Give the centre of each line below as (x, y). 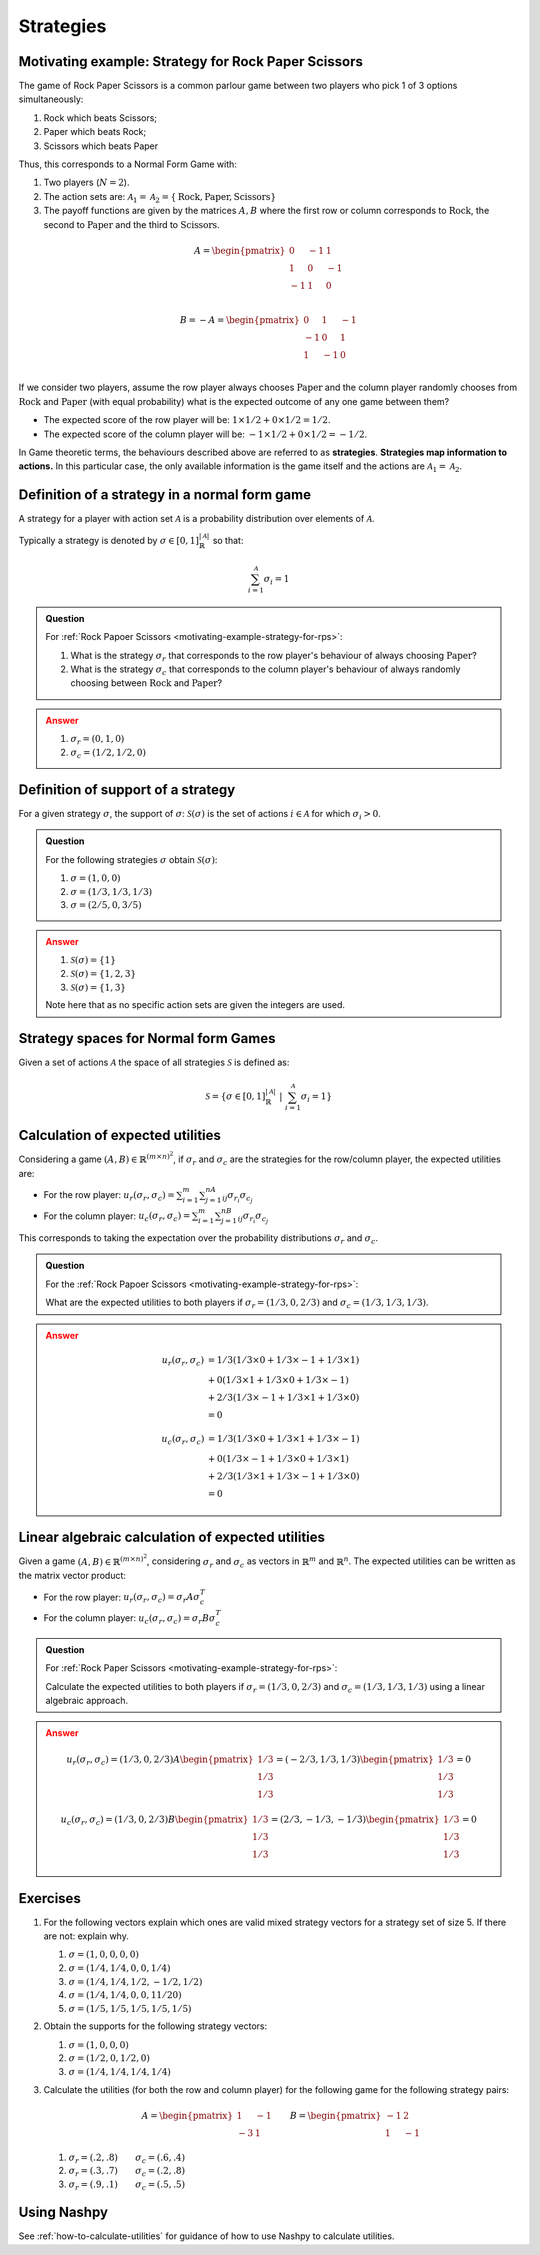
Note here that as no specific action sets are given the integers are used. (195, 1005)
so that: (228, 540)
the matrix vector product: (72, 1576)
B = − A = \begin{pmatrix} (239, 319)
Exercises (50, 1898)
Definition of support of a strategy (127, 789)
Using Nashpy (63, 2212)
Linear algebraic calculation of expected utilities (171, 1537)
